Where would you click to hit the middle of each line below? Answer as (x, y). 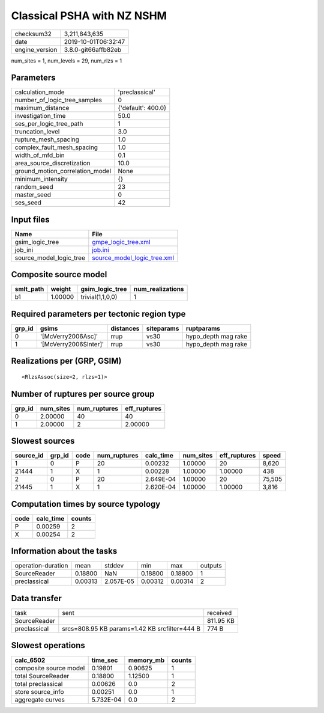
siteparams (163, 329)
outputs (211, 566)
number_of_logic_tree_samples (58, 100)
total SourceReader (42, 676)
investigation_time (40, 116)
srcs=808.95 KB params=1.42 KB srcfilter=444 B (131, 628)
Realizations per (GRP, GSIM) (66, 361)
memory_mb (146, 660)
